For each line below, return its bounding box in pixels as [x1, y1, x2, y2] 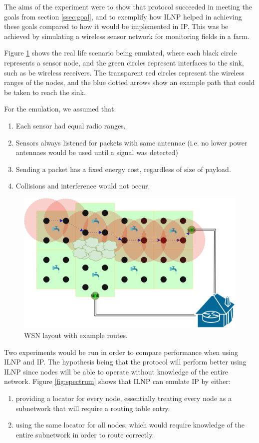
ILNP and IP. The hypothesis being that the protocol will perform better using [4, 356, 247, 367]
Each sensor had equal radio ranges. [15, 120, 126, 130]
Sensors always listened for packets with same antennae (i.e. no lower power [15, 137, 248, 147]
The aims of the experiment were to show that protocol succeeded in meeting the [4, 1, 252, 11]
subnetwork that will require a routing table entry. [15, 402, 170, 413]
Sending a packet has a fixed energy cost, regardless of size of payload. [15, 163, 231, 174]
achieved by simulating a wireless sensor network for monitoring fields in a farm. [4, 30, 250, 41]
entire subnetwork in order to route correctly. [15, 429, 154, 439]
